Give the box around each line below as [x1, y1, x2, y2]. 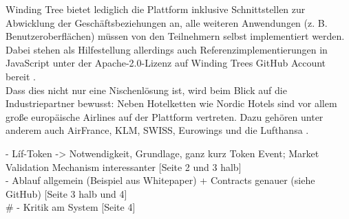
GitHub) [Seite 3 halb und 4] [6, 186, 127, 200]
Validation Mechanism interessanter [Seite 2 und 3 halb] [6, 159, 242, 174]
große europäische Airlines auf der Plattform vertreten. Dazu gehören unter [6, 109, 324, 124]
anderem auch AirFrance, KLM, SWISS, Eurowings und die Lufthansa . [6, 123, 309, 137]
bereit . [6, 69, 36, 83]
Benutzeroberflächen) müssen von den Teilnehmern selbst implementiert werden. [6, 29, 345, 43]
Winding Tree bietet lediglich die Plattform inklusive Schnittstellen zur [6, 2, 306, 16]
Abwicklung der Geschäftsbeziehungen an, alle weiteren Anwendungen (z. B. [6, 15, 328, 30]
